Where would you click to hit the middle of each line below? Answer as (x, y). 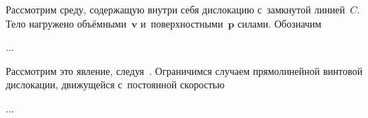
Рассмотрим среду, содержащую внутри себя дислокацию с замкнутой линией (175, 9)
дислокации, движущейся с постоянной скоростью (115, 84)
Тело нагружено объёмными (66, 23)
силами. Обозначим (280, 23)
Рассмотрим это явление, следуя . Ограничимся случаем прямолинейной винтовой (184, 70)
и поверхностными (182, 23)
